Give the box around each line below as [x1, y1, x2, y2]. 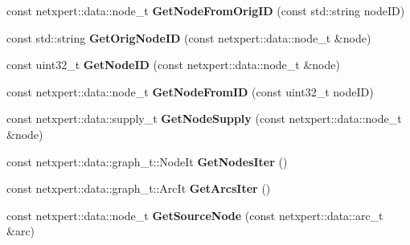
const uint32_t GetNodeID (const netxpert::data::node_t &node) [6, 56, 340, 73]
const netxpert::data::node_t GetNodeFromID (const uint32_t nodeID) [6, 83, 374, 100]
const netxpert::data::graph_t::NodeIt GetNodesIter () [6, 153, 288, 169]
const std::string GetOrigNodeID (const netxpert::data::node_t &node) [6, 29, 371, 46]
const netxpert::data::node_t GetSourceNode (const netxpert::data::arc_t [6, 206, 383, 223]
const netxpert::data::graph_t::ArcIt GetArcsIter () [6, 180, 271, 197]
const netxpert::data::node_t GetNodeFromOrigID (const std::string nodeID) [6, 2, 405, 18]
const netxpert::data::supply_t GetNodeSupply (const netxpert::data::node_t [6, 110, 402, 127]
